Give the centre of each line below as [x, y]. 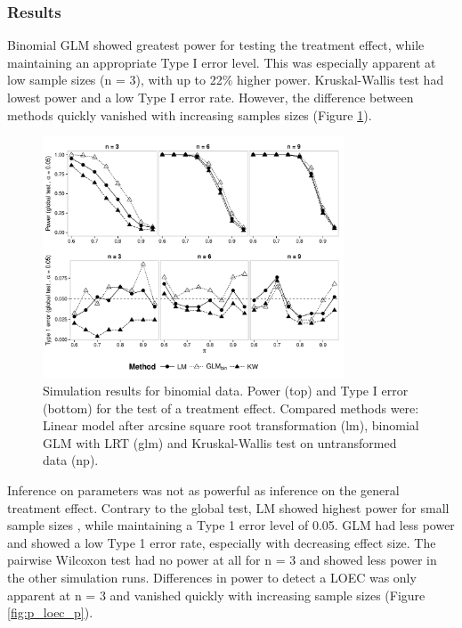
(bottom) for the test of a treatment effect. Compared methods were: [231, 408]
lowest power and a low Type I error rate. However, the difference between [211, 97]
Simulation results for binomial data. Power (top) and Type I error [226, 391]
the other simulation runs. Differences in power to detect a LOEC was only [212, 577]
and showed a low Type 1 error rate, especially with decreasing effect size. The [222, 542]
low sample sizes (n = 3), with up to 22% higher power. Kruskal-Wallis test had [226, 80]
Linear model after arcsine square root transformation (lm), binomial [231, 425]
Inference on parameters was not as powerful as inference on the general [203, 490]
